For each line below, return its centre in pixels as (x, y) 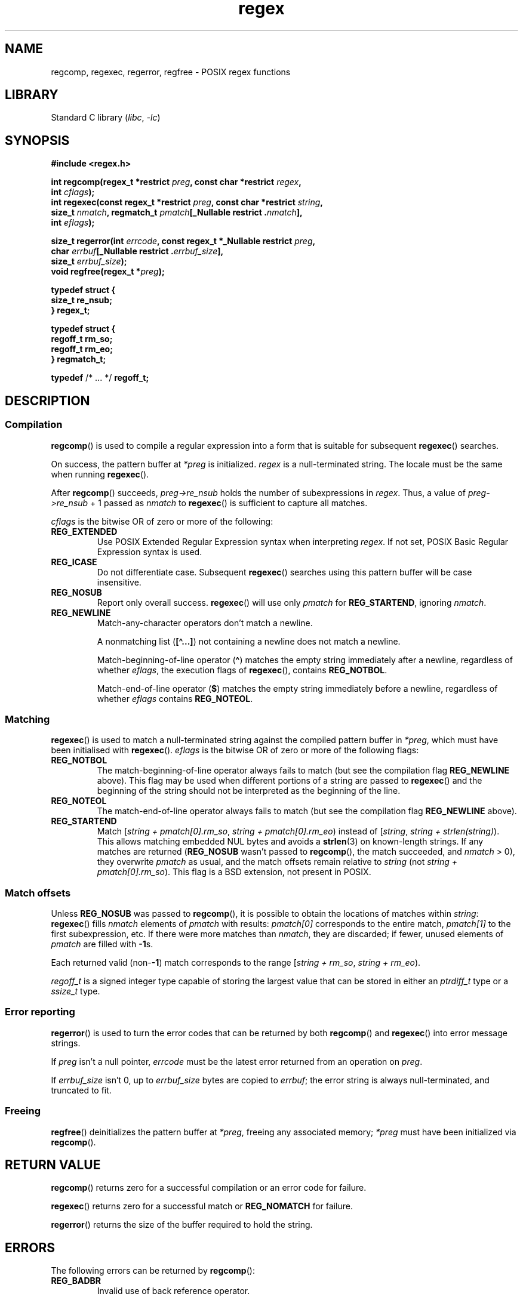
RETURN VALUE (53, 1164)
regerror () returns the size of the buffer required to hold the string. (182, 1225)
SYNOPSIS (37, 140)
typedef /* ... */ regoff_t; (100, 378)
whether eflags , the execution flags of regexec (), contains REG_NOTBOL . (242, 670)
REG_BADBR (76, 1281)
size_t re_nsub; (81, 300)
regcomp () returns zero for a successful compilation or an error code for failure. (209, 1188)
